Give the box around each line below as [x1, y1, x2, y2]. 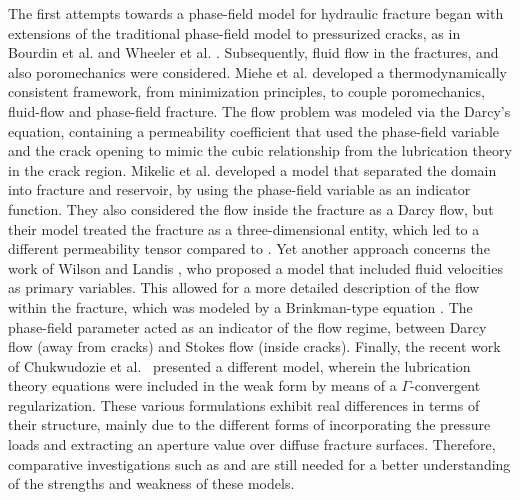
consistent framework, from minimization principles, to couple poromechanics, [8, 81, 485, 102]
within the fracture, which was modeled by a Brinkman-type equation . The [8, 296, 473, 317]
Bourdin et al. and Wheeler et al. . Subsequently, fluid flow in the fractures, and [8, 42, 499, 63]
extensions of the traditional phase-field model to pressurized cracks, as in [8, 22, 461, 43]
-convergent [410, 375, 481, 396]
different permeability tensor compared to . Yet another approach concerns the [8, 238, 490, 259]
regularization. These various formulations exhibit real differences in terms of [8, 394, 480, 415]
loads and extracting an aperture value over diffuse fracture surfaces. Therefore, [8, 434, 496, 455]
